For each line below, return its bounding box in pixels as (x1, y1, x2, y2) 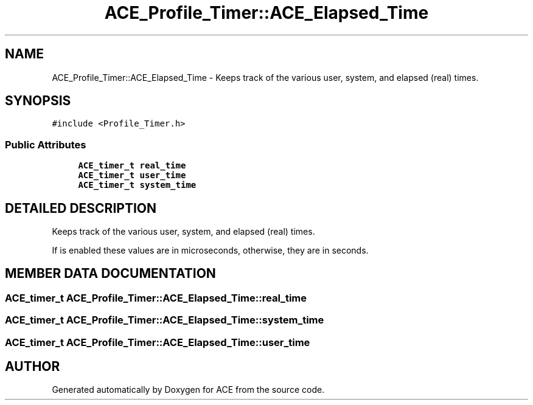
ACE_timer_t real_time (78, 161, 186, 171)
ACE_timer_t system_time (78, 180, 197, 190)
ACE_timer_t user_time (78, 170, 186, 181)
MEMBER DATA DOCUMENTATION (5, 266, 216, 282)
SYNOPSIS (5, 93, 71, 109)
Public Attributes (5, 138, 86, 151)
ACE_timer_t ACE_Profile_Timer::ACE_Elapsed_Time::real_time (5, 291, 307, 304)
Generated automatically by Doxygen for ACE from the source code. (52, 384, 325, 395)
